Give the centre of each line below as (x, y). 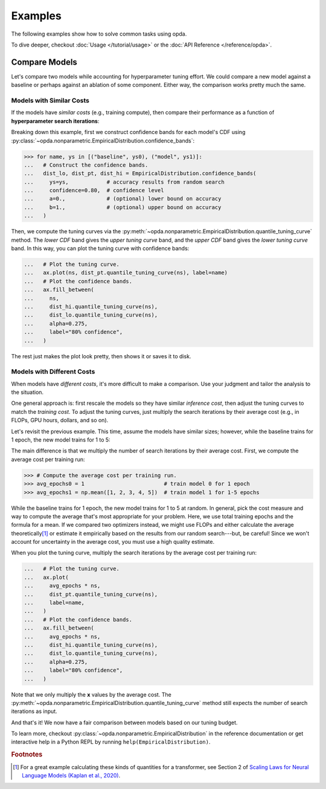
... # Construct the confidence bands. (86, 165)
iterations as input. (34, 711)
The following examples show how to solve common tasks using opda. (99, 34)
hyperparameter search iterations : (55, 121)
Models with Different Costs (53, 372)
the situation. (27, 392)
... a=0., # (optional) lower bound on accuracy (123, 199)
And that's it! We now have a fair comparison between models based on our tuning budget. (124, 723)
